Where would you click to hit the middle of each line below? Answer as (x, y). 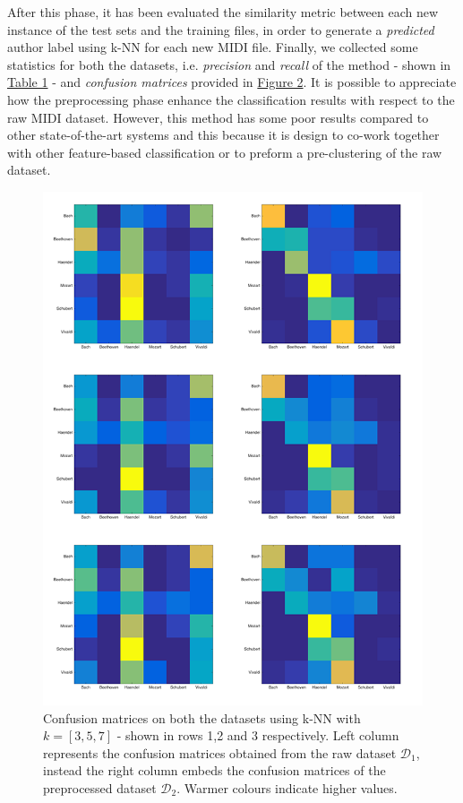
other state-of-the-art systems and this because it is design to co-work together (223, 135)
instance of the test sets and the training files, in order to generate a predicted (221, 29)
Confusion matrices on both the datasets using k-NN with (202, 717)
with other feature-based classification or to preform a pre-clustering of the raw (225, 152)
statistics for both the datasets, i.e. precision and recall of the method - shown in (229, 64)
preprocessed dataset (100, 787)
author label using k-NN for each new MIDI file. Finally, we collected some (213, 47)
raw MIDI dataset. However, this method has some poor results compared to (218, 117)
